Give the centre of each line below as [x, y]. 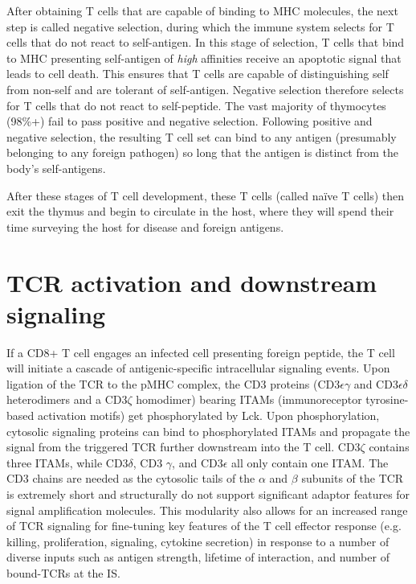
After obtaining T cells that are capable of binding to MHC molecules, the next [202, 10]
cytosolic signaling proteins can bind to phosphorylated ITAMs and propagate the [208, 431]
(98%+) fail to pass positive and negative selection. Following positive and [190, 121]
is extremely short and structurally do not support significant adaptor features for [208, 494]
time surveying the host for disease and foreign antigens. [145, 226]
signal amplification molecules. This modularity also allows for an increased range [207, 510]
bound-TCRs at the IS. [63, 572]
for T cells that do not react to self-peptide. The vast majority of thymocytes [196, 105]
